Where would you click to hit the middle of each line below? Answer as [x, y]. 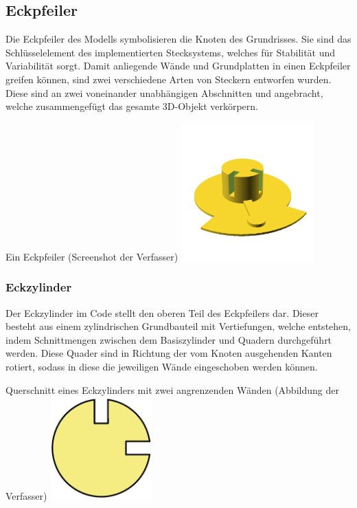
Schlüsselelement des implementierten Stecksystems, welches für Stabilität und [171, 52]
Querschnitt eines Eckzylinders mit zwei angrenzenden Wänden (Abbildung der [172, 389]
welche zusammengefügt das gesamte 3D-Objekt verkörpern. [132, 106]
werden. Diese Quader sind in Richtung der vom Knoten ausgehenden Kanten [169, 353]
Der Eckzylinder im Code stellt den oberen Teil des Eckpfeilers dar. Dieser [162, 312]
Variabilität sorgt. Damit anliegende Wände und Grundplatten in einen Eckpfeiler [178, 66]
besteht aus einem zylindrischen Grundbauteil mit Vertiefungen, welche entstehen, [178, 326]
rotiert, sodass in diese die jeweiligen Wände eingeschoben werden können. [162, 366]
